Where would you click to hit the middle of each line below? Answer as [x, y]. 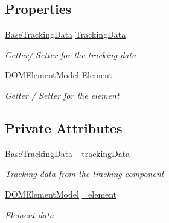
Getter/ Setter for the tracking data [71, 54]
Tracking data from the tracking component [84, 174]
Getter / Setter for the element [62, 95]
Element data [30, 214]
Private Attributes [64, 128]
